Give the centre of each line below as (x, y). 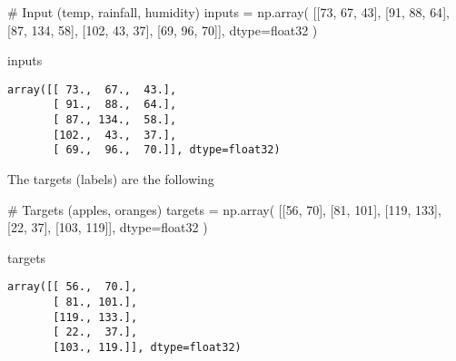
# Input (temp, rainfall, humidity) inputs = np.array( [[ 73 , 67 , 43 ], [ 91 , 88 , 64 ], (228, 12)
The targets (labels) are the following (111, 179)
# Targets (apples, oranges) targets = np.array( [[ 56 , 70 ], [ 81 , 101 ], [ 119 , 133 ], (224, 209)
